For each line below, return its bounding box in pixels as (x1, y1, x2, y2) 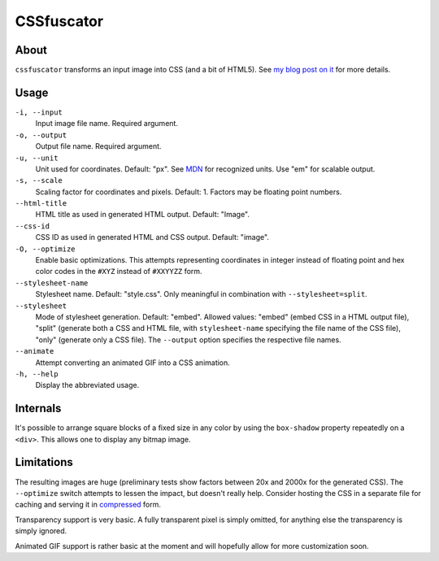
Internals (15, 402, 62, 415)
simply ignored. (15, 526, 67, 536)
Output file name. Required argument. (35, 141, 162, 151)
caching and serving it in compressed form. (15, 500, 162, 510)
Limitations (15, 455, 73, 469)
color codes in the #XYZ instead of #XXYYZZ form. (35, 267, 202, 276)
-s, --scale (15, 176, 63, 185)
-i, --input (15, 107, 63, 117)
